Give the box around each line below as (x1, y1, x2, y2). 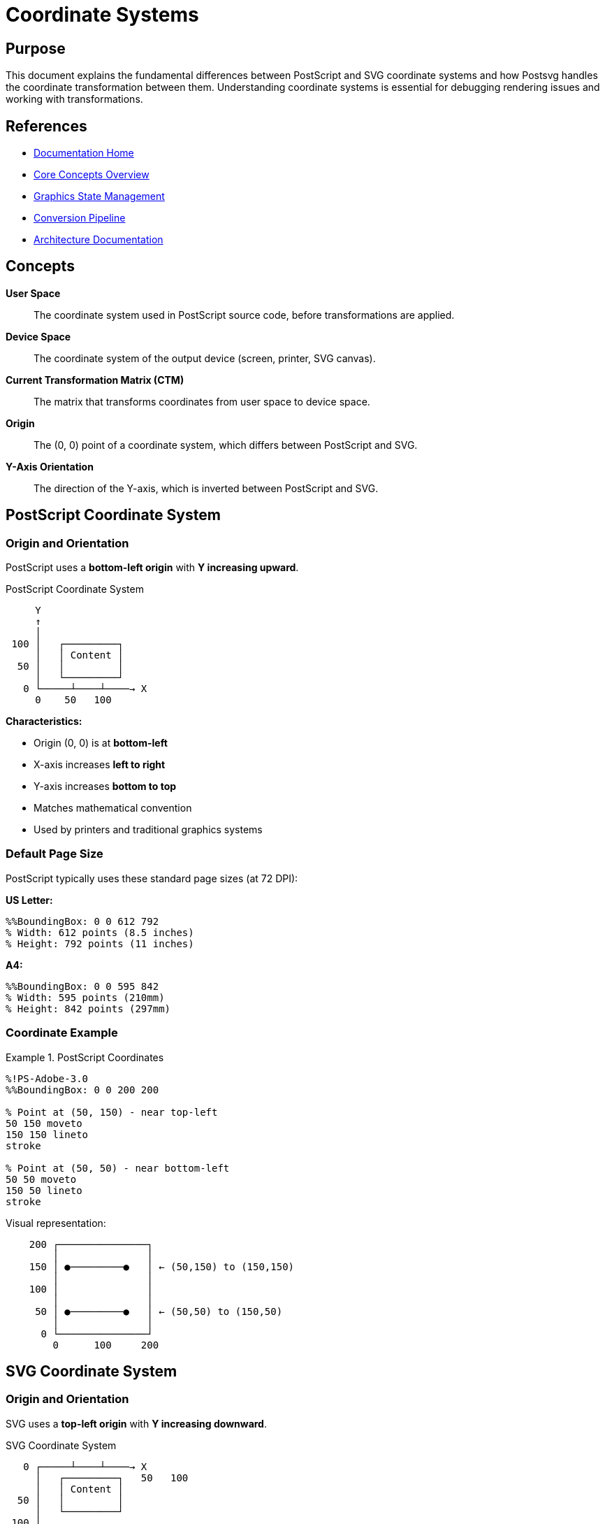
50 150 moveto (6, 1117, 82, 1129)
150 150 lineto (6, 1128, 89, 1140)
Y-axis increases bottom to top (34, 780, 177, 793)
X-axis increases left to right (34, 759, 166, 771)
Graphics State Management (34, 190, 165, 203)
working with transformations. (6, 93, 143, 106)
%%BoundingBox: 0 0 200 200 (6, 1084, 159, 1095)
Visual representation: (6, 1216, 106, 1229)
